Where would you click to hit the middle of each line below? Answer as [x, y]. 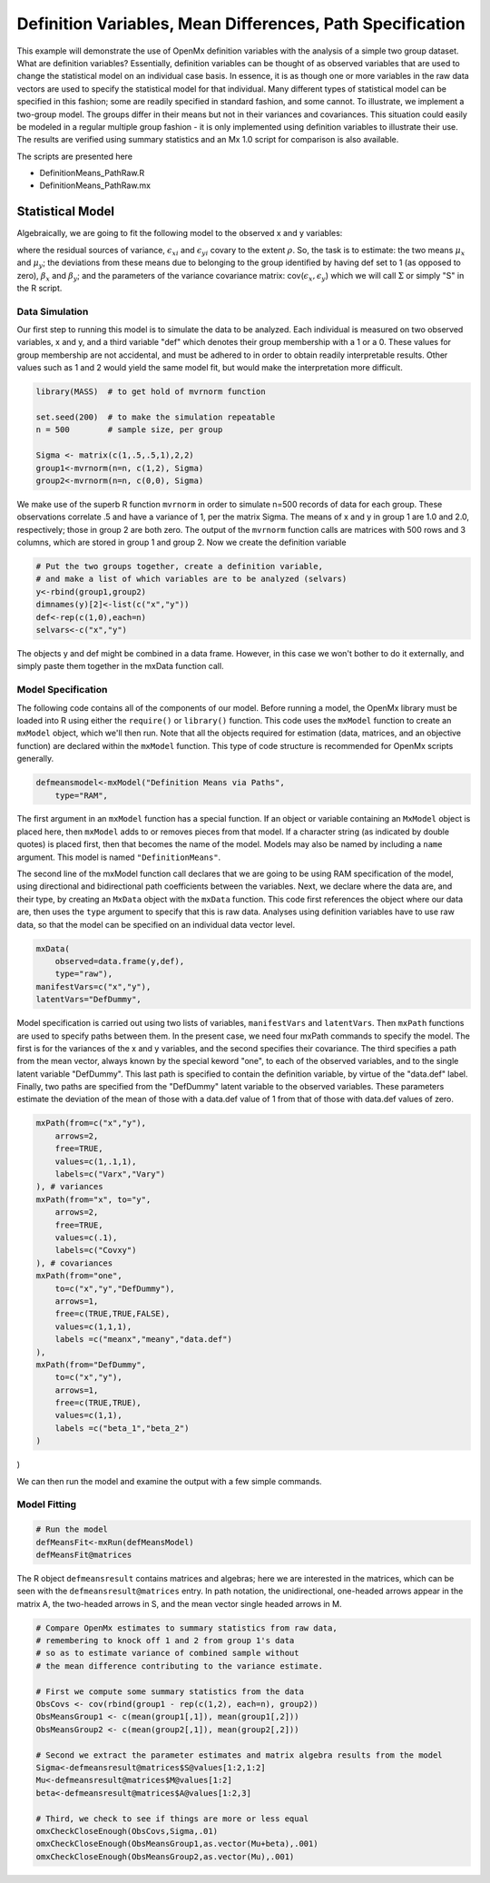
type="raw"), [84, 974]
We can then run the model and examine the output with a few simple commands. [169, 1481]
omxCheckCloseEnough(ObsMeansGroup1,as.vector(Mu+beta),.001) [177, 1844]
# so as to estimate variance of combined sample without [167, 1653]
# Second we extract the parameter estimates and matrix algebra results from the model [240, 1755]
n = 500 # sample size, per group [129, 430]
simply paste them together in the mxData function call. [120, 666]
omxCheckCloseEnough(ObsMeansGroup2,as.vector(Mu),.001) [165, 1856]
